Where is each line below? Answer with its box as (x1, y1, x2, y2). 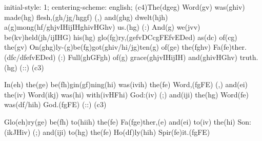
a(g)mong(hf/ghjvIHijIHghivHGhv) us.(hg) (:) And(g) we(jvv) (4, 22, 200, 32)
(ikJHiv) (4, 126, 31, 137)
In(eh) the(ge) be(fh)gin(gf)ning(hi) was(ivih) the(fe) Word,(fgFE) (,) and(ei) (4, 79, 248, 90)
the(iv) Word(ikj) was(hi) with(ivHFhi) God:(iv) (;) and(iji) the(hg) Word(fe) (4, 89, 249, 99)
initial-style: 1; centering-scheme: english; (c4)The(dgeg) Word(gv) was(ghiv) (4, 2, 245, 12)
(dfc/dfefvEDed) (4, 51, 56, 62)
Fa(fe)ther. (213, 42, 247, 52)
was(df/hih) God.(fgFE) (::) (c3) (4, 99, 107, 110)
